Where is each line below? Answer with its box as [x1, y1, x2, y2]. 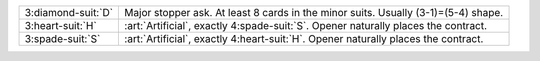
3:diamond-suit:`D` [24, 6, 114, 19]
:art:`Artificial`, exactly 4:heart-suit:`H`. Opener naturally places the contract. [124, 32, 484, 45]
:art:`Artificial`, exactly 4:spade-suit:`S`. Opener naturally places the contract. [124, 19, 488, 32]
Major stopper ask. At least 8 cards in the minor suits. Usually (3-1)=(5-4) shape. [124, 6, 504, 19]
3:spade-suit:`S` [24, 32, 101, 45]
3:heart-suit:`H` [24, 19, 97, 32]
